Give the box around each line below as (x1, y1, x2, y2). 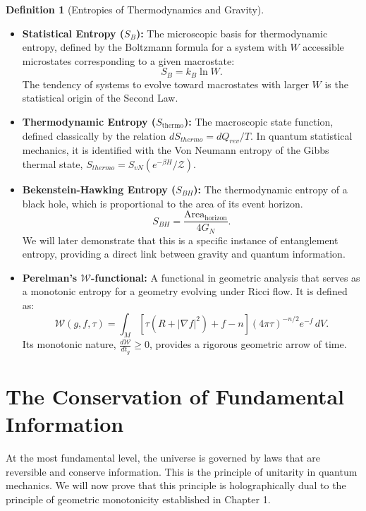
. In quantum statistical (250, 128, 353, 143)
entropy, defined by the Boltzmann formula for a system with (22, 40, 287, 54)
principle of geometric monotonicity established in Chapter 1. (6, 491, 271, 506)
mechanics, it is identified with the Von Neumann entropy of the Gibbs (22, 143, 329, 157)
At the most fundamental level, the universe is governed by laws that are (6, 450, 321, 465)
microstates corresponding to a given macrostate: (22, 53, 235, 68)
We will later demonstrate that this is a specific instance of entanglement (22, 232, 338, 247)
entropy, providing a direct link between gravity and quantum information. (22, 246, 346, 261)
